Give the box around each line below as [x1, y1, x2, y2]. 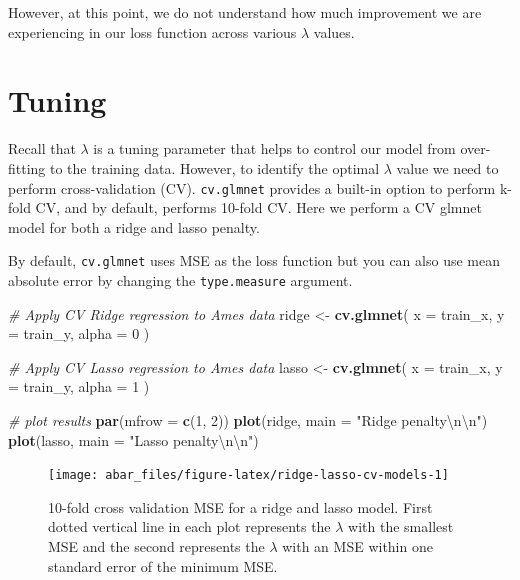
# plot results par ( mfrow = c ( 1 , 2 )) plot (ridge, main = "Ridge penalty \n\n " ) [8, 410, 488, 431]
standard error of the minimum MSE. [48, 555, 278, 576]
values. [313, 21, 355, 42]
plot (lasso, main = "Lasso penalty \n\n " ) [8, 429, 259, 450]
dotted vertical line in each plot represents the [48, 516, 331, 537]
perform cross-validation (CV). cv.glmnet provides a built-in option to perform [8, 177, 496, 198]
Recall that [8, 138, 76, 159]
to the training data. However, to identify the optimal [50, 157, 380, 178]
